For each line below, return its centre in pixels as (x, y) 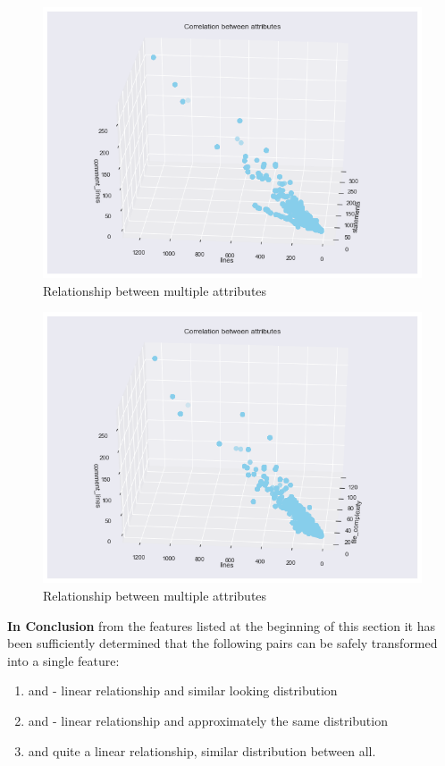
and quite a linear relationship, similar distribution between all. (202, 750)
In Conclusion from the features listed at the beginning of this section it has (222, 625)
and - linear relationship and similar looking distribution (183, 690)
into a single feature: (63, 660)
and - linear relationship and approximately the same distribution (208, 721)
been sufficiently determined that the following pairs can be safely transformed (222, 643)
